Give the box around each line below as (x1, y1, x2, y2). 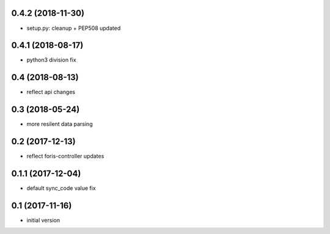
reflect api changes (26, 89, 76, 96)
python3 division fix (26, 56, 76, 64)
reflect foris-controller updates (26, 153, 105, 160)
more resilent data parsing (26, 120, 93, 128)
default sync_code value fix (26, 185, 96, 192)
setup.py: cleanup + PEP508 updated (26, 24, 121, 32)
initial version (26, 216, 61, 224)
